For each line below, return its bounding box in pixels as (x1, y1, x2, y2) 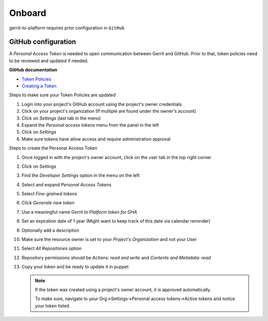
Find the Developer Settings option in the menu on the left (21, 172, 140, 178)
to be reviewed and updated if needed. (9, 58, 89, 64)
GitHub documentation (9, 67, 58, 73)
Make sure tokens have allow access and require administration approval (21, 136, 171, 142)
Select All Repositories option (21, 245, 82, 251)
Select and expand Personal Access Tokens (21, 181, 112, 187)
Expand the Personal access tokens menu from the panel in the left (21, 122, 159, 128)
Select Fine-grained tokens (21, 191, 77, 197)
